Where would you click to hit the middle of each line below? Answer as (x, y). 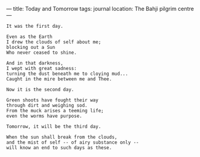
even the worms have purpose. (44, 116)
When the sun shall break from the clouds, (62, 137)
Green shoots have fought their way (52, 100)
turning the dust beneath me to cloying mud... (67, 74)
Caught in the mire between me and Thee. (59, 79)
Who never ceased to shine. (42, 53)
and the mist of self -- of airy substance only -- (73, 143)
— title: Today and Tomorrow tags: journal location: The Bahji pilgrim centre (100, 9)
